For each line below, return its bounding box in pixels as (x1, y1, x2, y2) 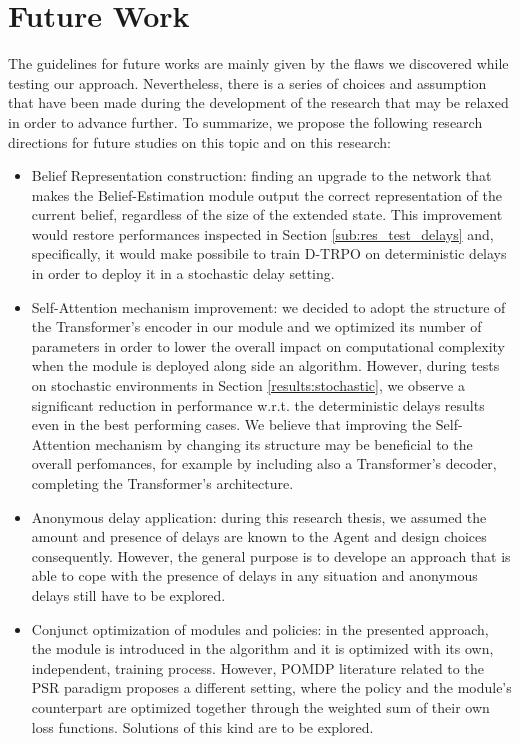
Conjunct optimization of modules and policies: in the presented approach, (31, 618, 489, 639)
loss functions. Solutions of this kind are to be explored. (31, 716, 374, 737)
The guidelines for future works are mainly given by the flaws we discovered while (8, 53, 509, 74)
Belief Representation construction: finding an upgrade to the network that (31, 165, 492, 186)
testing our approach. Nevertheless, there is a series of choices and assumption (8, 72, 487, 93)
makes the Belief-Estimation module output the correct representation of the (31, 184, 502, 205)
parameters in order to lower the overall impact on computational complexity (31, 335, 505, 356)
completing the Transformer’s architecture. (31, 473, 294, 493)
